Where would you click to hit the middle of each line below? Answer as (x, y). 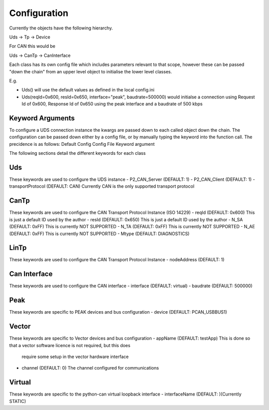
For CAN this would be (32, 46)
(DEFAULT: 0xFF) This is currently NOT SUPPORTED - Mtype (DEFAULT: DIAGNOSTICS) (99, 233)
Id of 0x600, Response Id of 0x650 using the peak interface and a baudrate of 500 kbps (112, 104)
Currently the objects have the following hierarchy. (61, 28)
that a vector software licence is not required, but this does (70, 345)
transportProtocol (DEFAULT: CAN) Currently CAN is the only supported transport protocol (102, 186)
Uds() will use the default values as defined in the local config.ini (88, 90)
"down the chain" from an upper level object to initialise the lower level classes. (90, 71)
